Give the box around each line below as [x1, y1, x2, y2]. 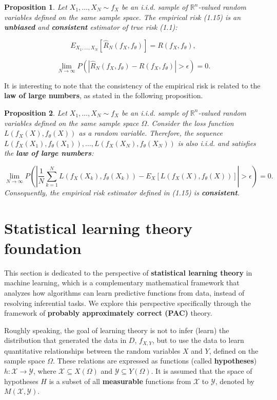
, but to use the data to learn [152, 335, 244, 346]
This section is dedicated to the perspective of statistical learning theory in [4, 267, 252, 278]
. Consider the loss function [147, 117, 234, 128]
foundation [4, 237, 82, 258]
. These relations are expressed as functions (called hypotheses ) [52, 355, 257, 366]
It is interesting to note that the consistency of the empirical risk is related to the [4, 80, 261, 90]
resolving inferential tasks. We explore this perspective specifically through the [4, 297, 251, 308]
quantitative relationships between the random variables [4, 345, 181, 356]
